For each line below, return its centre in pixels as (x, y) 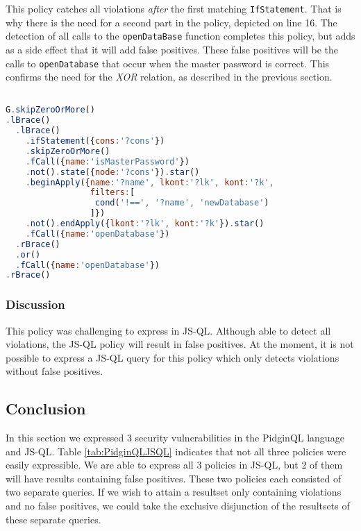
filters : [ (112, 193)
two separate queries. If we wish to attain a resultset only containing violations (174, 492)
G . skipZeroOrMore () (50, 110)
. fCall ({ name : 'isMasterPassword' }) (107, 161)
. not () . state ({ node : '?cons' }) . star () (112, 172)
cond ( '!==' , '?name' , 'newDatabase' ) (182, 203)
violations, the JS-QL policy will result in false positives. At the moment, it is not (180, 344)
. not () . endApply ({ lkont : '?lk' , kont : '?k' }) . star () (145, 224)
